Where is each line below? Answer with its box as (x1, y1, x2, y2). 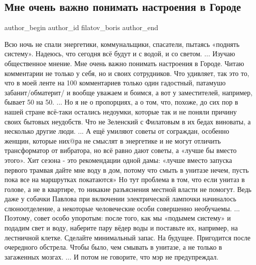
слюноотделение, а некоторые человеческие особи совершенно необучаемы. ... (4, 203, 240, 213)
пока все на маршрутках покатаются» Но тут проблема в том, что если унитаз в (4, 174, 245, 185)
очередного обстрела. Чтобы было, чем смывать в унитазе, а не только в (4, 242, 222, 252)
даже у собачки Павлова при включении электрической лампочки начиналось (4, 193, 236, 204)
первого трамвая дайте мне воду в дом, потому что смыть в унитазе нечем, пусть (4, 164, 249, 175)
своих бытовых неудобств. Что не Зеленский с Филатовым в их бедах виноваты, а (4, 116, 251, 126)
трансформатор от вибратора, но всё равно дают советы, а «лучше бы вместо (4, 145, 237, 155)
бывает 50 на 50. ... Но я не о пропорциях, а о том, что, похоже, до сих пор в (4, 97, 238, 107)
